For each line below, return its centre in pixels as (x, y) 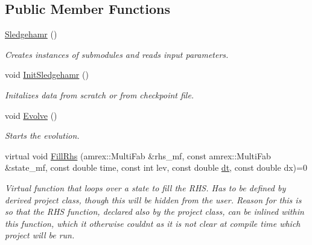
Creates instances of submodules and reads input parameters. (117, 54)
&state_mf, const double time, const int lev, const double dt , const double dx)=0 (156, 167)
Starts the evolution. (42, 135)
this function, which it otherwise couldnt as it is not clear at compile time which (153, 223)
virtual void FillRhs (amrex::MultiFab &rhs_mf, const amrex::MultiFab (138, 155)
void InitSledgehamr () (47, 75)
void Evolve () (31, 115)
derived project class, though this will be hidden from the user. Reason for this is (153, 199)
